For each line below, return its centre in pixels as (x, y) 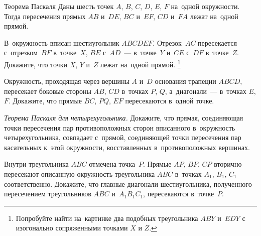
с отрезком (21, 52)
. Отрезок (167, 42)
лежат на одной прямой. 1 (141, 63)
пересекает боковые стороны (48, 91)
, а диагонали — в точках (206, 91)
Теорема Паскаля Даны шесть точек (59, 6)
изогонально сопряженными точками (72, 228)
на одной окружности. (205, 6)
